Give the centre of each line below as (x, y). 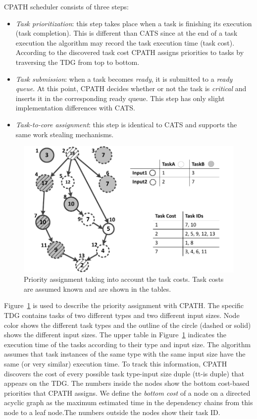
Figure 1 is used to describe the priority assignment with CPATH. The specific (124, 305)
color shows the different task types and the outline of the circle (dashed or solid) (128, 325)
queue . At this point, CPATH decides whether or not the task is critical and (131, 88)
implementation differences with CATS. (76, 108)
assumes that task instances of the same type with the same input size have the (125, 354)
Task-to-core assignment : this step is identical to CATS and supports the (126, 124)
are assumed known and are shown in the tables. (98, 288)
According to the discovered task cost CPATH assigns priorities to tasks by (130, 52)
